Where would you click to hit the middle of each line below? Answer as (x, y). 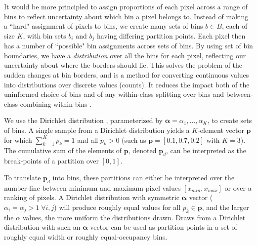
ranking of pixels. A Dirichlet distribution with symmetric (92, 197)
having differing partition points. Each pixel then (171, 35)
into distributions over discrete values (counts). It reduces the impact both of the (127, 84)
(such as (134, 140)
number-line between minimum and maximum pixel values (92, 187)
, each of (235, 26)
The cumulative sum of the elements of (63, 150)
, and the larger (225, 207)
